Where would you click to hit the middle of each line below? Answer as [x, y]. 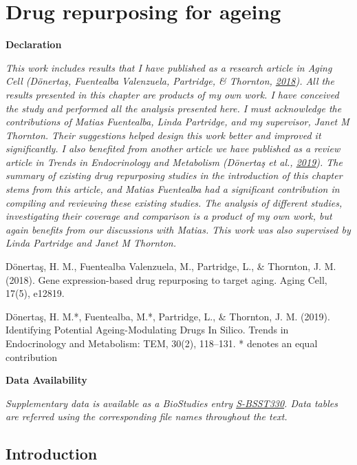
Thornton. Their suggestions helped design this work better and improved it [163, 135]
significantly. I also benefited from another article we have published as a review [173, 148]
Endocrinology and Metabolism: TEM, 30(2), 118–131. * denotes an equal [162, 343]
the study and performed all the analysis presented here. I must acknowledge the [174, 108]
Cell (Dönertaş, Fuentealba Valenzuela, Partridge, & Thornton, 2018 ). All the [170, 81]
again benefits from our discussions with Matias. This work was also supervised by [178, 229]
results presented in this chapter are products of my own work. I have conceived [172, 94]
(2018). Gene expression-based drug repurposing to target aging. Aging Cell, [166, 279]
